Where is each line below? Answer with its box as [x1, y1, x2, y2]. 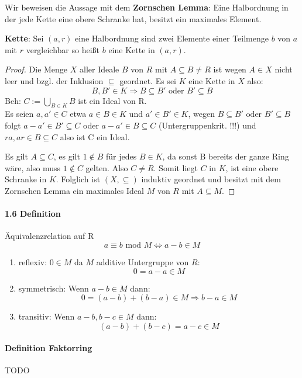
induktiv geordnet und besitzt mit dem [141, 173, 281, 185]
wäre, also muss [5, 161, 61, 174]
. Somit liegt [153, 161, 198, 174]
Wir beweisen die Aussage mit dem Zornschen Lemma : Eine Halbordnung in [5, 1, 289, 13]
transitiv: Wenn [18, 310, 75, 322]
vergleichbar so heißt [26, 43, 100, 56]
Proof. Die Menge [5, 63, 68, 75]
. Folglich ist [56, 173, 101, 185]
